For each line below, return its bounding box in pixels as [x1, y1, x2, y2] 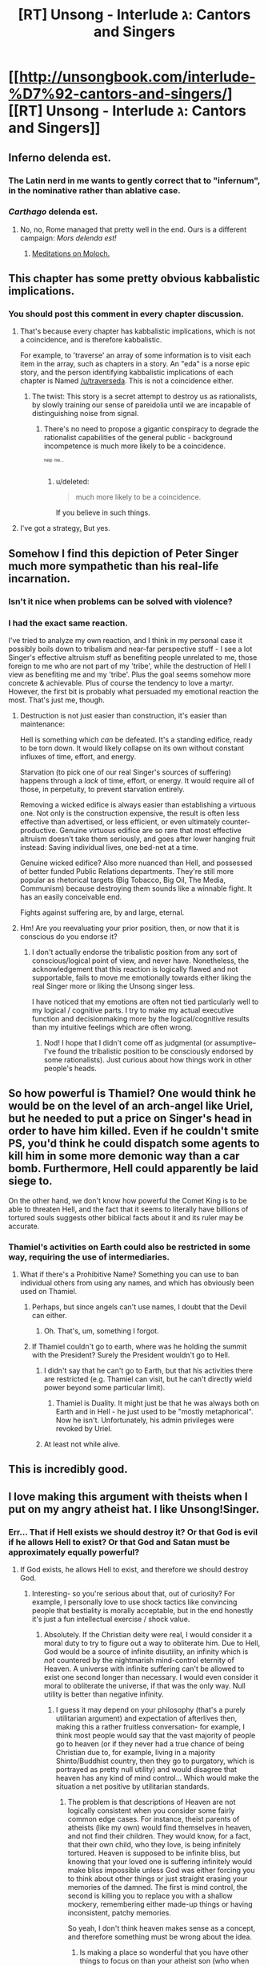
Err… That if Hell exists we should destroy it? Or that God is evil [8, 1526, 258, 1537]
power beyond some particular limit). [43, 1382, 166, 1392]
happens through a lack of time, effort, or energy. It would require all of [19, 775, 254, 785]
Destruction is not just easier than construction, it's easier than [19, 710, 227, 720]
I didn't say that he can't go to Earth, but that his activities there [43, 1365, 254, 1375]
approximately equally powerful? [8, 1546, 140, 1557]
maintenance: [19, 719, 66, 729]
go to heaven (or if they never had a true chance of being [55, 1739, 245, 1749]
